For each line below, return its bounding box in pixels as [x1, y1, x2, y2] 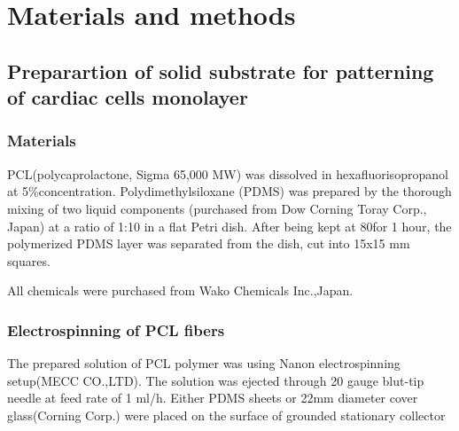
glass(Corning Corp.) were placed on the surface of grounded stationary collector [7, 405, 446, 424]
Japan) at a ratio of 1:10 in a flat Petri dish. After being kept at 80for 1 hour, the [7, 216, 452, 235]
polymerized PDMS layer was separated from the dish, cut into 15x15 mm [7, 234, 410, 253]
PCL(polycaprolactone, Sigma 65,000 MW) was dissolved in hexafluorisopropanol [7, 164, 448, 183]
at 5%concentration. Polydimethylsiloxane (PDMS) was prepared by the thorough [7, 182, 452, 200]
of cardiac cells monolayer [7, 83, 248, 111]
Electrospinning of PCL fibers [7, 318, 225, 341]
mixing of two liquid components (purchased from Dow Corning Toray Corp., [7, 199, 427, 217]
